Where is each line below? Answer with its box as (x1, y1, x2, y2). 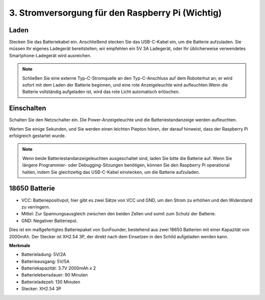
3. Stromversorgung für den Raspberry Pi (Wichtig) (9, 7, 222, 18)
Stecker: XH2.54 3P (21, 286, 61, 292)
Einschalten (9, 104, 46, 113)
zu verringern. (21, 204, 50, 210)
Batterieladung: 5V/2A (21, 252, 66, 257)
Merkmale (9, 242, 30, 248)
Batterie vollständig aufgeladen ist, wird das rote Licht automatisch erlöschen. (22, 89, 180, 95)
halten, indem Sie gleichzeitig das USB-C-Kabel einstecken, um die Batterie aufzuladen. (22, 169, 200, 175)
